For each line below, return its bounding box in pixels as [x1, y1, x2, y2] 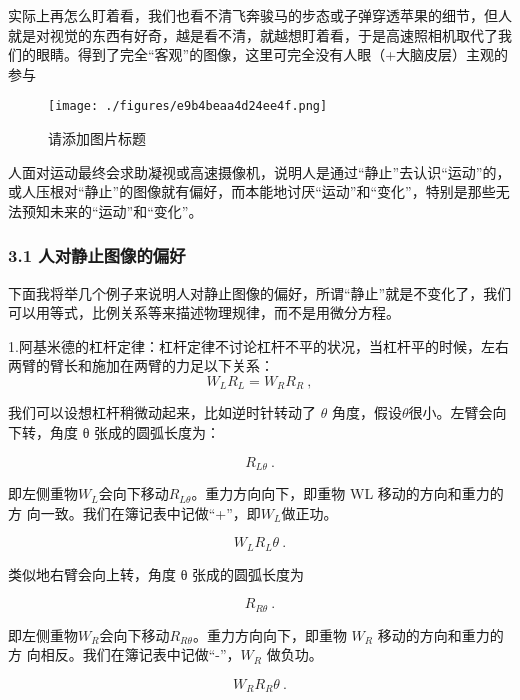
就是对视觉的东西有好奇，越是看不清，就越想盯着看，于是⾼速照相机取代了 [8, 24, 498, 45]
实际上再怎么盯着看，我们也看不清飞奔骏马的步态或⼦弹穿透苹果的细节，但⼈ [8, 5, 512, 25]
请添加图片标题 [48, 128, 146, 149]
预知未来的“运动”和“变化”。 [21, 200, 203, 221]
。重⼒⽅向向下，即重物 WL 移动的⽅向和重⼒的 [191, 483, 504, 504]
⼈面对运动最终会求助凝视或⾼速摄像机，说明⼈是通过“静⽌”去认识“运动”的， [8, 161, 511, 182]
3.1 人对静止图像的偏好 [8, 243, 186, 268]
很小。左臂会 [408, 402, 493, 423]
